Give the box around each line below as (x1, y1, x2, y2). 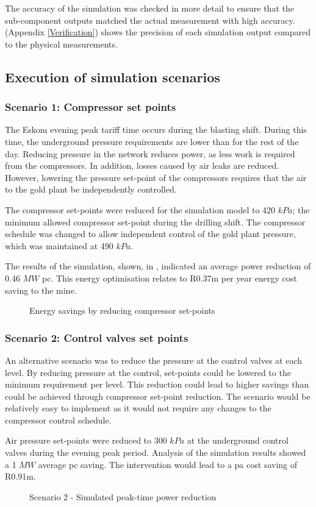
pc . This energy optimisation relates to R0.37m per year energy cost (42, 271, 297, 284)
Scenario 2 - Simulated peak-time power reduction (29, 490, 217, 503)
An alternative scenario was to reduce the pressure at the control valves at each (5, 353, 303, 366)
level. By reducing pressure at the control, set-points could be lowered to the (5, 366, 291, 378)
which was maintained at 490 (5, 239, 113, 252)
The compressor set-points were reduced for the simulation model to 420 (5, 203, 276, 216)
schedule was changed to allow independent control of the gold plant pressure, (5, 227, 296, 240)
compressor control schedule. (5, 413, 112, 426)
